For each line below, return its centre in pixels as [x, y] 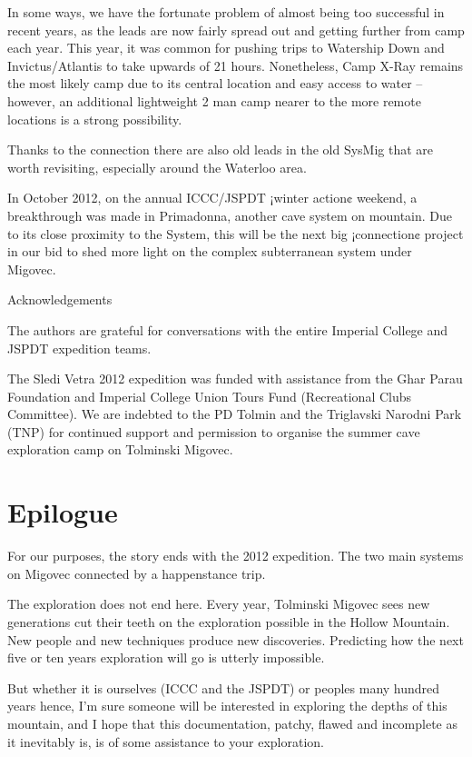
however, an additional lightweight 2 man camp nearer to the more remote [214, 100]
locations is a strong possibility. [95, 119]
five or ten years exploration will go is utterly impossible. [166, 657]
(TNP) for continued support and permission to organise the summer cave [214, 431]
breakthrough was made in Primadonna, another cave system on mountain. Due [230, 215]
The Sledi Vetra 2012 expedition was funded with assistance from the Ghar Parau [235, 378]
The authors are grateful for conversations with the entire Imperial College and [228, 329]
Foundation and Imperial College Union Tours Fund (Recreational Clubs [210, 396]
